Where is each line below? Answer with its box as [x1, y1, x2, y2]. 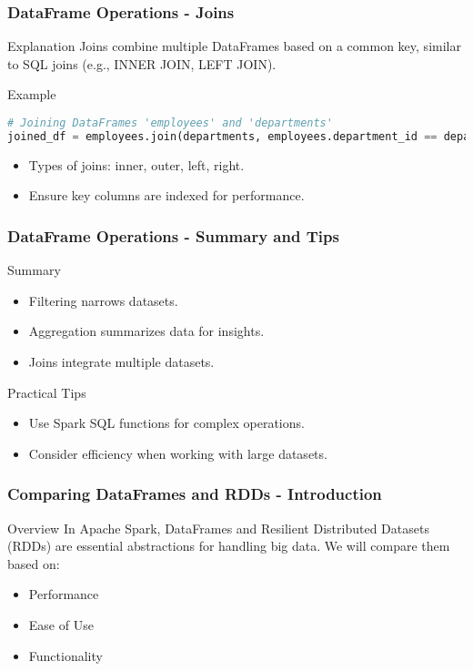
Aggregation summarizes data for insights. [28, 321, 265, 341]
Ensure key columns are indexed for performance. [28, 186, 305, 205]
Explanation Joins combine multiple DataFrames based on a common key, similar [7, 36, 461, 56]
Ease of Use [28, 615, 94, 634]
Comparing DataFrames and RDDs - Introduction [7, 483, 382, 505]
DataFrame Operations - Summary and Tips [7, 224, 339, 247]
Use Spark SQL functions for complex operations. [28, 413, 305, 432]
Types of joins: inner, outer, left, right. [28, 155, 245, 174]
